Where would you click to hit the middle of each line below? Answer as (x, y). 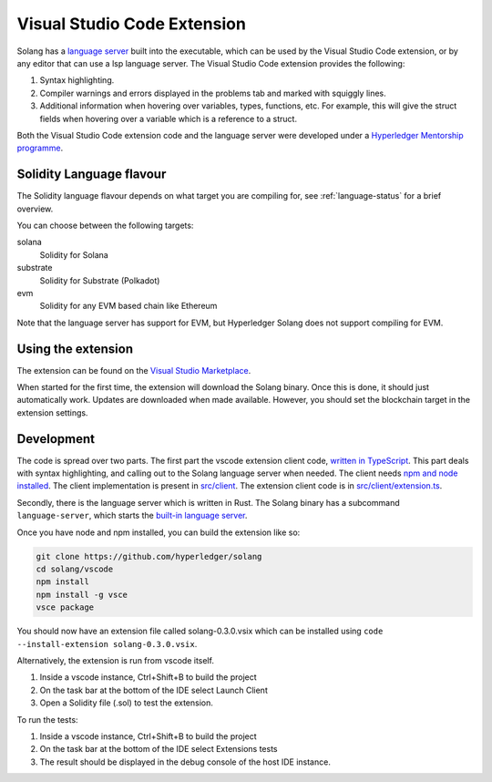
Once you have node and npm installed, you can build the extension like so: (159, 532)
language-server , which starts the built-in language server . (132, 516)
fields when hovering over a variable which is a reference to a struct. (169, 118)
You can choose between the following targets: (105, 225)
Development (56, 439)
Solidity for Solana (74, 254)
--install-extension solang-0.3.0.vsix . (107, 643)
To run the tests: (47, 719)
